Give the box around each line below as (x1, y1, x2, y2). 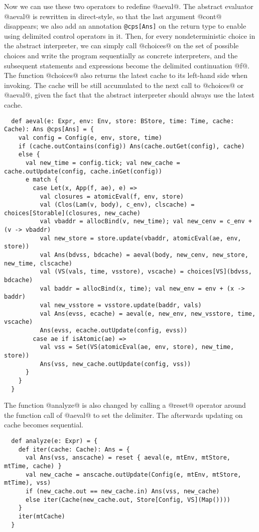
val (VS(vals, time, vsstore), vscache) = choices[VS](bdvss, (40, 268, 252, 276)
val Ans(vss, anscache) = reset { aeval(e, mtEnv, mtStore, (25, 454, 231, 462)
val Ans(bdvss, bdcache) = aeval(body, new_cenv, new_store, (40, 251, 248, 259)
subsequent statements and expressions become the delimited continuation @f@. (4, 60, 250, 70)
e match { (25, 176, 58, 184)
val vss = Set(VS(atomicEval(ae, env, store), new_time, (40, 343, 234, 351)
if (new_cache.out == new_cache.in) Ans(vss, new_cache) (25, 487, 220, 495)
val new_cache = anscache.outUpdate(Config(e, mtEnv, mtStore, (25, 471, 241, 478)
